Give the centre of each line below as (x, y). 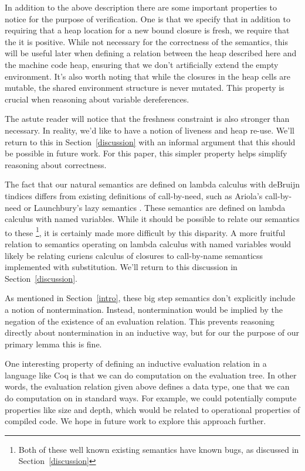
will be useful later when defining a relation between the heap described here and (151, 53)
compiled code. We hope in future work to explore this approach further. (135, 421)
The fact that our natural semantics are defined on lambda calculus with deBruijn (152, 184)
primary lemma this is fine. (53, 344)
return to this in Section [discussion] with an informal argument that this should (150, 141)
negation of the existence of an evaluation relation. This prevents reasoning (140, 321)
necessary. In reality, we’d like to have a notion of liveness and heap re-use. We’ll (150, 130)
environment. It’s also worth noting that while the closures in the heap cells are (148, 76)
